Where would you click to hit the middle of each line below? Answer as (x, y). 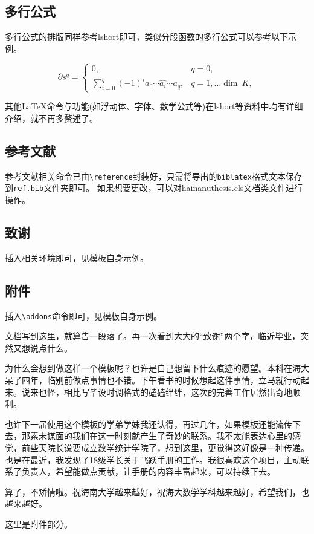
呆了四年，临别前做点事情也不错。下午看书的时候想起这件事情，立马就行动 (153, 380)
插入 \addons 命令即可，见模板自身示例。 (84, 315)
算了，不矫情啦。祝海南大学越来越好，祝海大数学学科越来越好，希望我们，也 (157, 491)
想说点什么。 (47, 347)
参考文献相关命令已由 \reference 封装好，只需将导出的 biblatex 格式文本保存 (154, 176)
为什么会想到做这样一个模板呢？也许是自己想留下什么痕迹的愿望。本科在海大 (157, 368)
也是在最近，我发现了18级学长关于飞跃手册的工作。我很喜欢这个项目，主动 (153, 459)
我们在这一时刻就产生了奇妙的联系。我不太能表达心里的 (182, 436)
